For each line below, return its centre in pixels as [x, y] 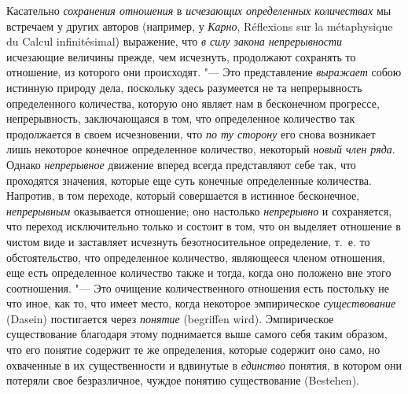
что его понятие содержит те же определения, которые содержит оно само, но [193, 350]
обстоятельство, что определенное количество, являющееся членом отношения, [196, 257]
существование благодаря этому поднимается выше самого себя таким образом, [197, 334]
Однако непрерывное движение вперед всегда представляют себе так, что [181, 164]
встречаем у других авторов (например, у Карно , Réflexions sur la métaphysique [200, 26]
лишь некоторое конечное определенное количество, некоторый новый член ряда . [201, 149]
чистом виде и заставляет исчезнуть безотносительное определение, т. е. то [188, 241]
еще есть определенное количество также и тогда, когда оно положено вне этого [199, 272]
